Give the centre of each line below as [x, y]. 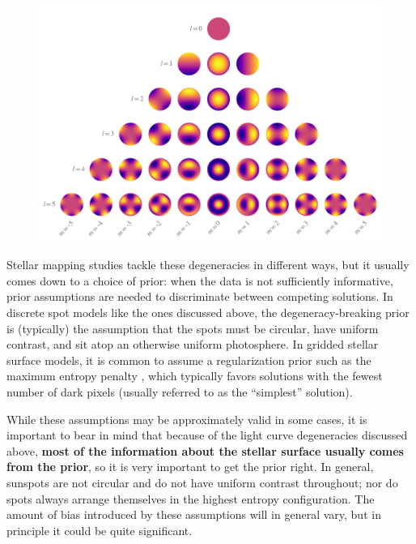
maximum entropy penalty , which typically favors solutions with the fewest [195, 376]
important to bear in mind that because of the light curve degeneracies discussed [207, 435]
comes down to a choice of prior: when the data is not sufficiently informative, [200, 280]
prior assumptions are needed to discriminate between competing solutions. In [200, 296]
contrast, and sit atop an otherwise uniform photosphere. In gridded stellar [193, 344]
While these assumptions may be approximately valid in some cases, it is [187, 419]
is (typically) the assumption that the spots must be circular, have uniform [193, 328]
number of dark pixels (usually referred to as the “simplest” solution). [180, 392]
